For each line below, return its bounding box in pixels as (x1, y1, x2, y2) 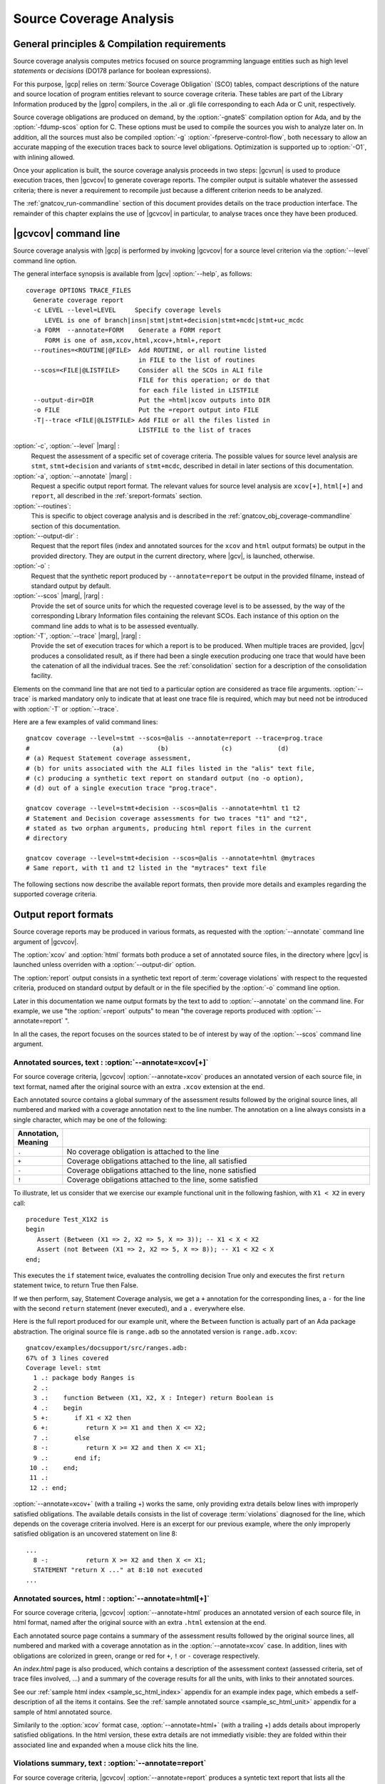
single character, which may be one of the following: (13, 1115, 168, 1124)
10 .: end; (29, 1464, 79, 1471)
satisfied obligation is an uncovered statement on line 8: (13, 1529, 178, 1538)
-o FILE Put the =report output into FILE (33, 406, 260, 414)
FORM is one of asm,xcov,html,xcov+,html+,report (44, 336, 222, 344)
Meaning (17, 1137, 48, 1147)
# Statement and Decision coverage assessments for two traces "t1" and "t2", (26, 814, 308, 822)
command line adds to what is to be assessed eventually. (31, 622, 199, 630)
